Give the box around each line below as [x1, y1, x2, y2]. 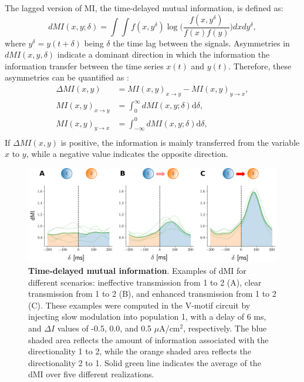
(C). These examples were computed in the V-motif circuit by [28, 299, 251, 311]
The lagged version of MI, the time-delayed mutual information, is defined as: [5, 2, 283, 14]
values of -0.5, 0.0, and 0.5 [57, 321, 152, 334]
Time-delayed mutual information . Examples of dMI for [28, 264, 246, 276]
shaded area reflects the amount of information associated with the [28, 333, 269, 346]
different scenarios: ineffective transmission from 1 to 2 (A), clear [28, 276, 262, 288]
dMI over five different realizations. [28, 368, 154, 380]
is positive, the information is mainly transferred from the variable [60, 136, 300, 148]
